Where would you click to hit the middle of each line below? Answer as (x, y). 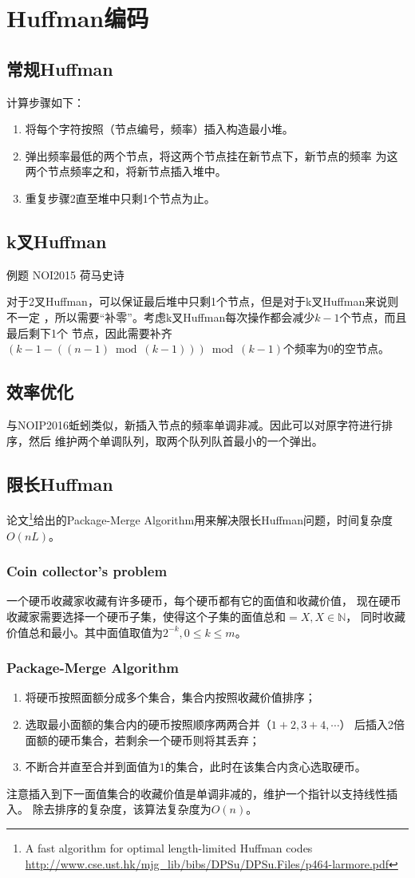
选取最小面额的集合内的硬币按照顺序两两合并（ (148, 724)
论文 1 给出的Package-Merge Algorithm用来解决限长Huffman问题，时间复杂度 (200, 518)
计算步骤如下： (45, 102)
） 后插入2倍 (372, 724)
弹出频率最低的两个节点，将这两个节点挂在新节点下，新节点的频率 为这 (211, 155)
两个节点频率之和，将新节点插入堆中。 (126, 171)
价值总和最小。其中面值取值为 (85, 632)
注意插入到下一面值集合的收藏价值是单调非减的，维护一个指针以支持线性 (196, 793)
